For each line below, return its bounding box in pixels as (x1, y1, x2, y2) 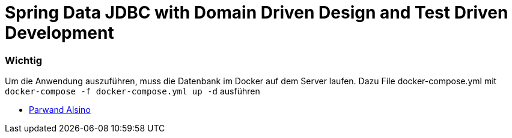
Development (5, 23, 114, 43)
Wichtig (5, 54, 42, 66)
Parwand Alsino (29, 105, 91, 115)
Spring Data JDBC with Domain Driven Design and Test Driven (5, 2, 508, 23)
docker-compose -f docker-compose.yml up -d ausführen (5, 86, 260, 97)
